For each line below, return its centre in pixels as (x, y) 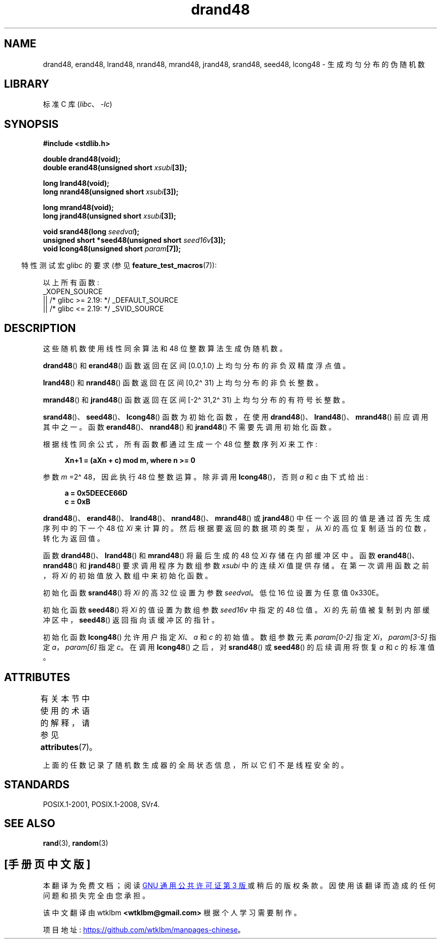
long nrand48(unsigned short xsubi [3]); (111, 192)
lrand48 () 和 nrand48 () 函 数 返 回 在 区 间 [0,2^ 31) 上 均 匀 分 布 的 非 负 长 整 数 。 (183, 383)
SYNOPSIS (31, 124)
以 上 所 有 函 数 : (71, 283)
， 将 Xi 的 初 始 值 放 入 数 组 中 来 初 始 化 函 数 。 (128, 576)
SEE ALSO (30, 824)
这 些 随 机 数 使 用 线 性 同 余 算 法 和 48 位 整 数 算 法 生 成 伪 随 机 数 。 (165, 349)
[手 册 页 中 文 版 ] (47, 864)
